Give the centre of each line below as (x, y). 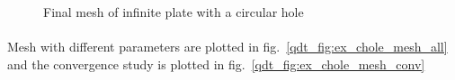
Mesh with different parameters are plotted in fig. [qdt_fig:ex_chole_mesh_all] (227, 47)
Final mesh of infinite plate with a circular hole (174, 12)
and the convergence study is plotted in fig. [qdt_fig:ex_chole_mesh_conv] (216, 64)
